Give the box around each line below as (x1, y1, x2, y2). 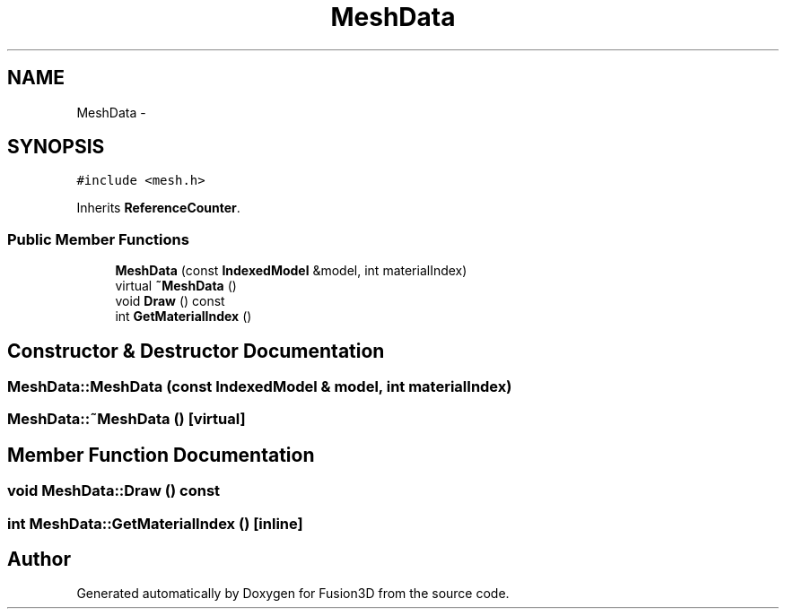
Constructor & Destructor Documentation (7, 339, 385, 362)
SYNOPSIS (7, 135, 105, 159)
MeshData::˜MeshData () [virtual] (7, 410, 246, 429)
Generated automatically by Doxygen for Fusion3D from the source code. (76, 586, 510, 602)
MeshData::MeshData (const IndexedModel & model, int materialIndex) (7, 377, 512, 396)
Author (7, 548, 71, 571)
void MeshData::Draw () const (7, 482, 221, 500)
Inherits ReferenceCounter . (76, 200, 240, 216)
